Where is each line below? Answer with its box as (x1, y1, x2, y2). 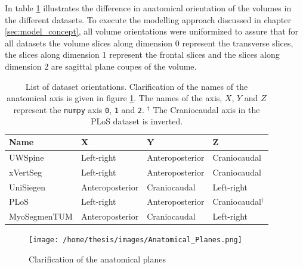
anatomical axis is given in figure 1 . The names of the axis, (7, 92, 222, 104)
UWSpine (9, 151, 44, 163)
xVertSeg (9, 165, 42, 178)
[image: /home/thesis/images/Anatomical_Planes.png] (29, 236, 242, 245)
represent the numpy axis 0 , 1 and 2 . (13, 103, 144, 115)
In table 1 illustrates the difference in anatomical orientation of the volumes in (5, 2, 292, 14)
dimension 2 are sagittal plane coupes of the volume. (5, 60, 197, 72)
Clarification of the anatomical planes (29, 252, 166, 265)
